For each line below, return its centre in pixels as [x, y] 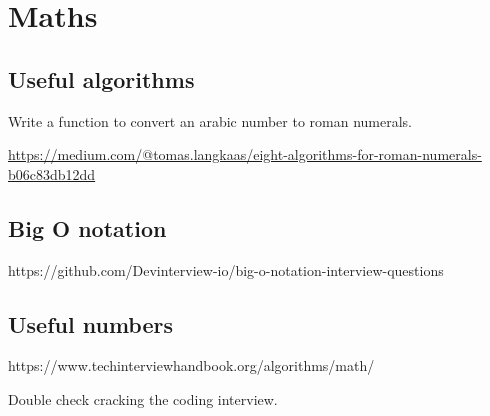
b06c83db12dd [52, 173]
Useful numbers [90, 323]
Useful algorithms [101, 78]
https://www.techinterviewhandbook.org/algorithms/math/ [191, 365]
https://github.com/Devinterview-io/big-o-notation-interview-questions [226, 269]
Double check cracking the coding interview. [143, 398]
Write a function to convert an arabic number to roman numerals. [210, 120]
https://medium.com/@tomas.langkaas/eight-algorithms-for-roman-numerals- [245, 154]
